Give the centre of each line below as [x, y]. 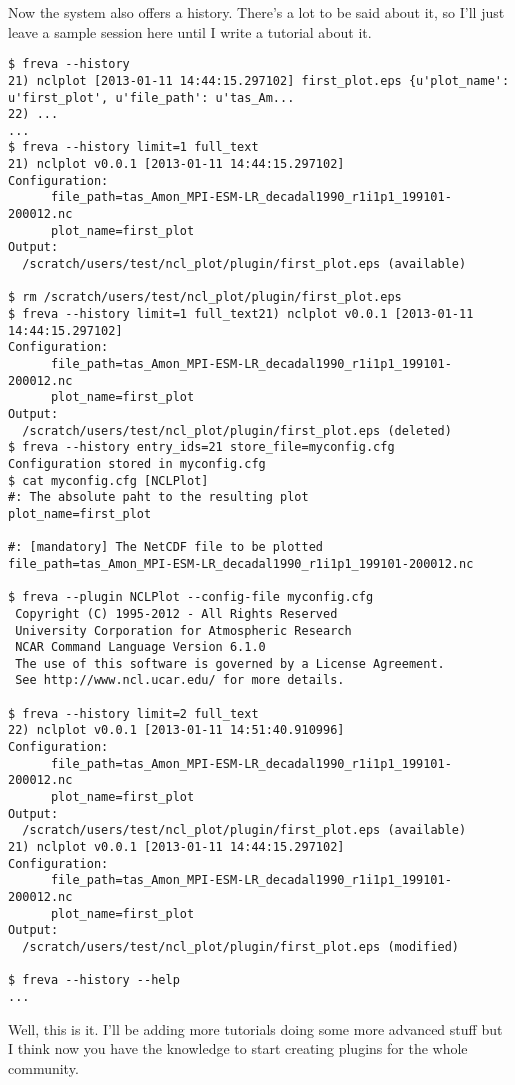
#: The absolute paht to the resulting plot [158, 497]
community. [43, 1067]
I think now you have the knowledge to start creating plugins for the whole [238, 1048]
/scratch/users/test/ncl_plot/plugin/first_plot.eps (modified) [241, 946]
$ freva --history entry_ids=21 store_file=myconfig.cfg [201, 447]
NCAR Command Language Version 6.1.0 [140, 647]
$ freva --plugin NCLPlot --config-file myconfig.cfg [191, 597]
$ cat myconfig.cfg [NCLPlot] [108, 480]
